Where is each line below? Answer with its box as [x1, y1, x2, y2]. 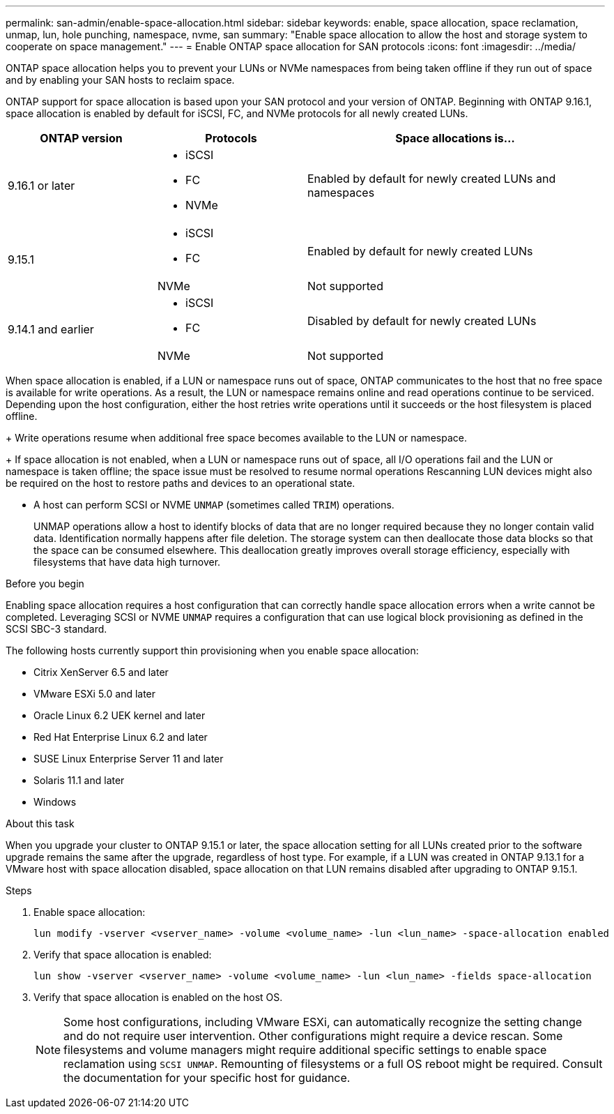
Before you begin [6, 578, 84, 589]
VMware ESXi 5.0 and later [33, 688, 156, 700]
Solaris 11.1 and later [33, 774, 125, 786]
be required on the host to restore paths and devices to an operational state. [6, 477, 355, 489]
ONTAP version [40, 131, 123, 145]
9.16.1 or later [8, 179, 75, 193]
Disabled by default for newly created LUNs [307, 314, 537, 328]
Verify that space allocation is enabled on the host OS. [33, 991, 283, 1003]
